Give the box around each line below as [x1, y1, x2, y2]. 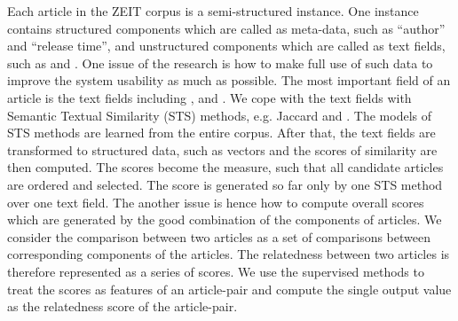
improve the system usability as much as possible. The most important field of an [7, 71, 451, 90]
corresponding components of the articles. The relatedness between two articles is [7, 245, 450, 263]
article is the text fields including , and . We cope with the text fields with [7, 88, 412, 106]
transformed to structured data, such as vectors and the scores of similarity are [7, 140, 438, 159]
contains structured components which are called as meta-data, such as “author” [7, 19, 446, 37]
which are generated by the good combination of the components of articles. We [7, 210, 442, 229]
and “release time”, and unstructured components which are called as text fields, [7, 36, 446, 55]
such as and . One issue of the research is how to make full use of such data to [7, 53, 433, 72]
